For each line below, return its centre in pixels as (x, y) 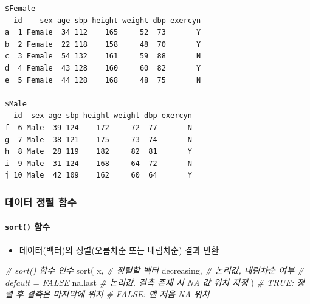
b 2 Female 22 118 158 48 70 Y (103, 44)
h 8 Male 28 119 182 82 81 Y (98, 152)
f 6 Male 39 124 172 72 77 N (98, 127)
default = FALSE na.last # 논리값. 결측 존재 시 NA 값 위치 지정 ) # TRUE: (150, 282)
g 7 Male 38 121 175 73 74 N (98, 140)
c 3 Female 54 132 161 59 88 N (103, 56)
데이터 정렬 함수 (41, 202)
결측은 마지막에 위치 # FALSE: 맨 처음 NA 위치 (118, 294)
